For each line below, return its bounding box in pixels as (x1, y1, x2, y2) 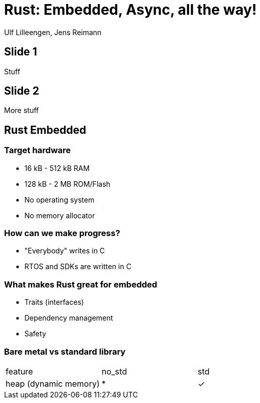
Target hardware (4, 145, 71, 156)
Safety (24, 329, 46, 338)
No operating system (24, 195, 95, 204)
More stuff (4, 106, 39, 115)
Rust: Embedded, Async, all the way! (4, 1, 257, 18)
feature (6, 366, 33, 377)
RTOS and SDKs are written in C (24, 262, 132, 271)
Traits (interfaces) (24, 298, 84, 307)
